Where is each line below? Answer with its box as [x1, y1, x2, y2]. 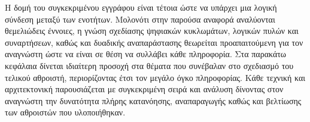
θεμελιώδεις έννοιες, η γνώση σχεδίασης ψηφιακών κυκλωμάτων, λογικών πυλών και [5, 24, 299, 37]
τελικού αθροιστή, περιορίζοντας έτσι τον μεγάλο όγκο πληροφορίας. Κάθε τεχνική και [5, 71, 306, 83]
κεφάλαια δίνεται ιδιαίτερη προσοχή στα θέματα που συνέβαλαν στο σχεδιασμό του [5, 59, 294, 71]
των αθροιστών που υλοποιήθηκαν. [5, 106, 126, 118]
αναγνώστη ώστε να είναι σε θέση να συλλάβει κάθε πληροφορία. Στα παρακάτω [5, 48, 287, 60]
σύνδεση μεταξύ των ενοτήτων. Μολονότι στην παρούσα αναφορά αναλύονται [5, 12, 275, 25]
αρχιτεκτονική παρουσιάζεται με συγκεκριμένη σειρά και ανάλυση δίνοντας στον [5, 83, 284, 95]
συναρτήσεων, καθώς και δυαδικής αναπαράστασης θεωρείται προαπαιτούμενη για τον [5, 36, 303, 48]
